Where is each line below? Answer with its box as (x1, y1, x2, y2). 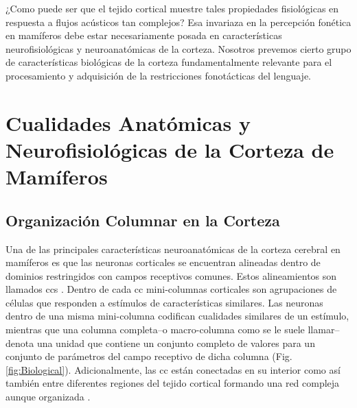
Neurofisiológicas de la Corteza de (5, 135, 334, 163)
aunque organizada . (5, 389, 91, 404)
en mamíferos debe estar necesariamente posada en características (5, 28, 282, 43)
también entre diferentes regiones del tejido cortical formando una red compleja (5, 376, 340, 390)
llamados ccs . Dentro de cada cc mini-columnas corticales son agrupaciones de (5, 282, 337, 296)
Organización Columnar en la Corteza (5, 209, 280, 230)
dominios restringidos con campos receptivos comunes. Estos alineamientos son (5, 268, 337, 283)
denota (5, 335, 34, 350)
